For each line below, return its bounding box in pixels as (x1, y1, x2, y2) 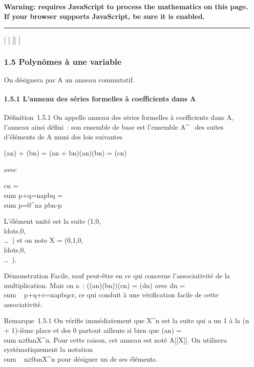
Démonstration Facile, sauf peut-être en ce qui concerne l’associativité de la (4, 270, 230, 281)
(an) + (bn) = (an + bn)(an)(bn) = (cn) (4, 148, 127, 158)
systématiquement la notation (4, 344, 93, 354)
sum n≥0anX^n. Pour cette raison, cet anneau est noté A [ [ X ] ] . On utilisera (4, 334, 227, 345)
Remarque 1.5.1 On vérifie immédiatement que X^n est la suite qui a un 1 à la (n (4, 315, 249, 326)
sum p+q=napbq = (4, 190, 63, 200)
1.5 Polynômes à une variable (4, 55, 122, 67)
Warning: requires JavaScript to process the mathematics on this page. (4, 1, 248, 11)
